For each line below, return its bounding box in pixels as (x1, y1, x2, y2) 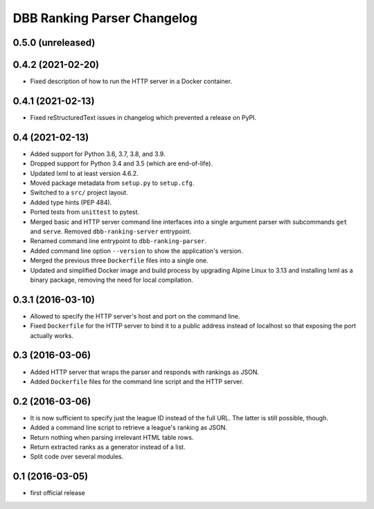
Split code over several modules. (30, 452, 124, 461)
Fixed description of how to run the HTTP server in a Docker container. (30, 77, 232, 86)
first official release (30, 489, 86, 497)
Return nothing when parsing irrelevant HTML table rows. (30, 433, 194, 441)
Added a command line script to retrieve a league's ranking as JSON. (30, 423, 228, 432)
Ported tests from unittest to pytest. (30, 208, 140, 216)
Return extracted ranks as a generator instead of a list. (30, 443, 186, 452)
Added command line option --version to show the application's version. (30, 247, 243, 255)
